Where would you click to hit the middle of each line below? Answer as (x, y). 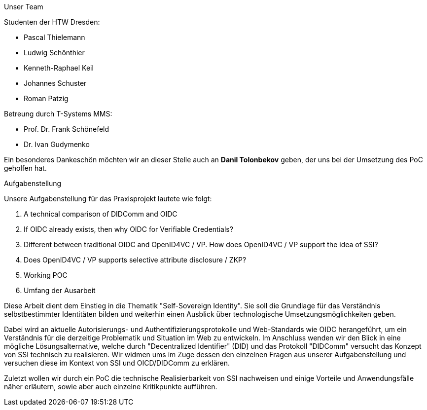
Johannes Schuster (55, 83)
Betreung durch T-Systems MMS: (58, 114)
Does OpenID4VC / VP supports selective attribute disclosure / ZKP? (135, 260)
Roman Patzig (46, 98)
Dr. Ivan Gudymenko (57, 144)
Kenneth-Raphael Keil (59, 68)
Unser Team (24, 7)
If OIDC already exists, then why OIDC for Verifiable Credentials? (128, 229)
